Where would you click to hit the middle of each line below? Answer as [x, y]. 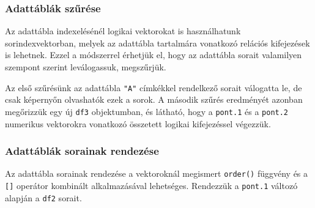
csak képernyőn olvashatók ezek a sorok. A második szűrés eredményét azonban [154, 99]
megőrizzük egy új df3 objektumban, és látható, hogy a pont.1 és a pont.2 [147, 111]
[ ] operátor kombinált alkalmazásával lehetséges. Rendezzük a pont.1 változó [151, 185]
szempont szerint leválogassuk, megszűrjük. [86, 67]
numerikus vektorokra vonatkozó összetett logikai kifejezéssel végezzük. [138, 123]
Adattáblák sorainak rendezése [82, 151]
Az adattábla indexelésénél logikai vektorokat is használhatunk [123, 31]
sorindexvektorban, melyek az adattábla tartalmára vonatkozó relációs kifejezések [157, 43]
